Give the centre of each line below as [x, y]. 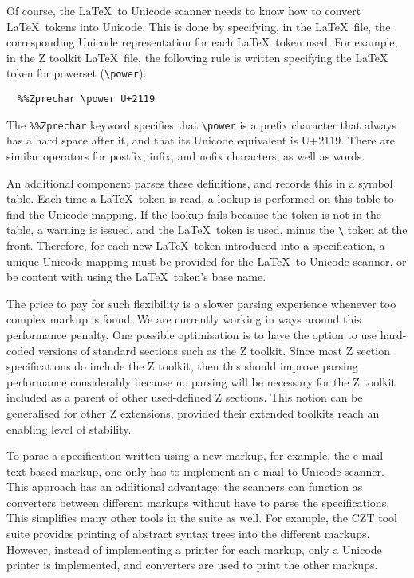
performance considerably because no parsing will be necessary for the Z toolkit [201, 381]
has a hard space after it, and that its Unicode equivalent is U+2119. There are [201, 140]
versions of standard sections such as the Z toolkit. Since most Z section [214, 350]
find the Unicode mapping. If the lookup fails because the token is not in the [194, 214]
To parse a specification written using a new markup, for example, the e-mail [195, 455]
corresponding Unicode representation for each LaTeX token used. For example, [202, 42]
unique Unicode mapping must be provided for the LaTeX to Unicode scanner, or [207, 261]
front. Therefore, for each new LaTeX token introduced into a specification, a [196, 245]
